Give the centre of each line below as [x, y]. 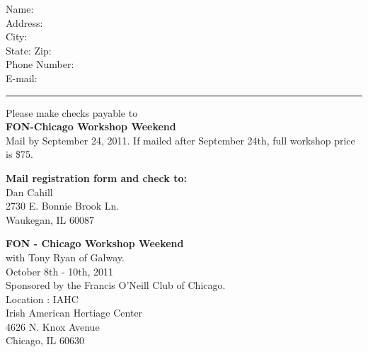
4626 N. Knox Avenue [53, 326]
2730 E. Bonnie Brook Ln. [63, 206]
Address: [24, 22]
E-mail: [22, 78]
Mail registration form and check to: [96, 177]
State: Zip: [29, 50]
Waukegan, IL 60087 [50, 219]
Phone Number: [40, 64]
